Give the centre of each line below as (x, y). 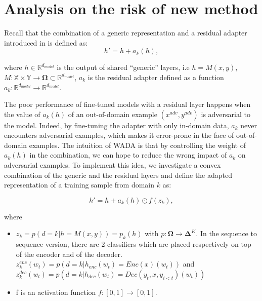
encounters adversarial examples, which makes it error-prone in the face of (119, 135)
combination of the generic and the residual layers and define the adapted (118, 175)
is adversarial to (226, 114)
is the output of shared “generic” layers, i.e (123, 67)
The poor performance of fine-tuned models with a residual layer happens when (127, 104)
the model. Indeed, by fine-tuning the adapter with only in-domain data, (117, 125)
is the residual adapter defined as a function (156, 77)
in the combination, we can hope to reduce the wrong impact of (128, 155)
